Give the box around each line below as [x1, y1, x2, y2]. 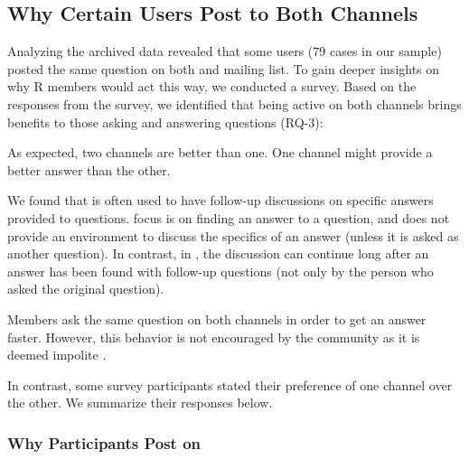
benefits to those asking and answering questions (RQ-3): [7, 112, 324, 131]
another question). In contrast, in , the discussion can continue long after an [7, 244, 429, 263]
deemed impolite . [7, 345, 107, 364]
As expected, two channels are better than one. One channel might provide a [7, 143, 433, 162]
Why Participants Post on [7, 431, 202, 454]
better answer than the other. [7, 160, 171, 179]
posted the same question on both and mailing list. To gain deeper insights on [7, 59, 440, 78]
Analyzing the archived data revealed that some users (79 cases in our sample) [7, 42, 442, 61]
